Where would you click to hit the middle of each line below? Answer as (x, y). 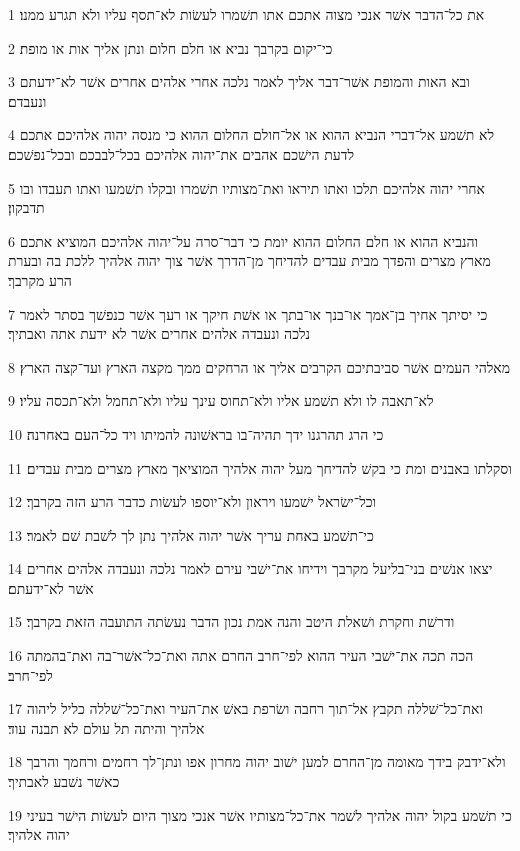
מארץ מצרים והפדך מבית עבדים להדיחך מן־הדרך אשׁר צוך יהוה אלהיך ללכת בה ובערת (249, 260)
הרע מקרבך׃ (40, 279)
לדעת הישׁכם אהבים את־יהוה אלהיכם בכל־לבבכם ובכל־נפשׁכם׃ (181, 153)
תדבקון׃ (26, 207)
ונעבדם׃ (27, 100)
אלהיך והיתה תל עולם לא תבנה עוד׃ (106, 727)
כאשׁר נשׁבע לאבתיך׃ (64, 781)
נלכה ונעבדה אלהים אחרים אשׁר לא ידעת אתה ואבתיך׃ (159, 333)
